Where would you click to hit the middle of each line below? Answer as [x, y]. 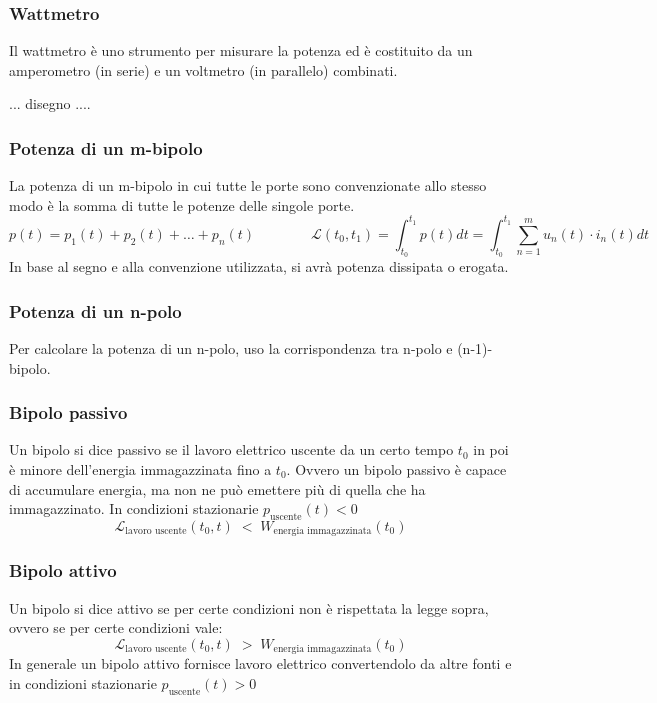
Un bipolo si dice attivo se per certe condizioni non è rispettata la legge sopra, [249, 607]
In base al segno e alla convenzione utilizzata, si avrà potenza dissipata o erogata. [259, 266]
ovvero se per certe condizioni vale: [116, 627]
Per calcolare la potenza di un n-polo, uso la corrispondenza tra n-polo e [231, 347]
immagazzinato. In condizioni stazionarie [134, 508]
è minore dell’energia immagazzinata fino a [140, 468]
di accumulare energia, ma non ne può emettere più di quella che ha [217, 488]
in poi [491, 449]
